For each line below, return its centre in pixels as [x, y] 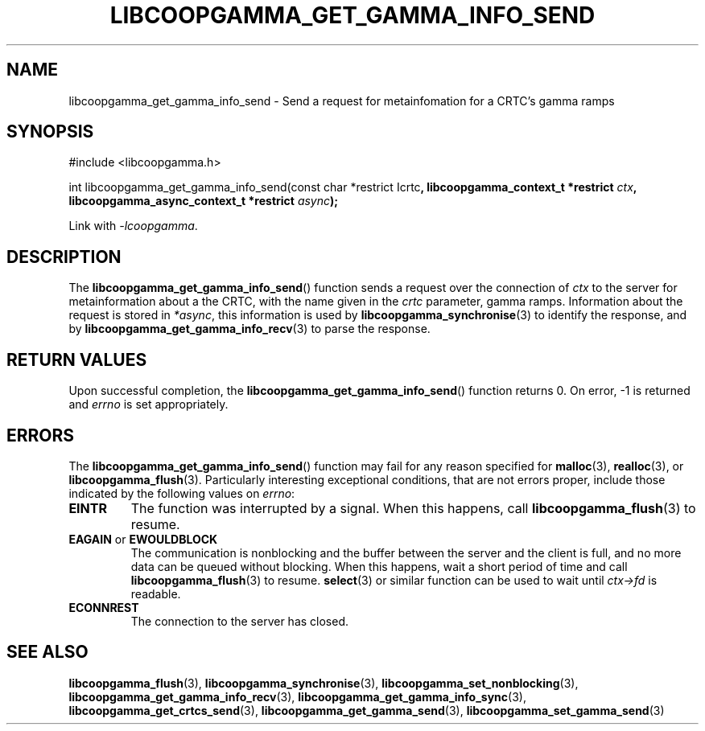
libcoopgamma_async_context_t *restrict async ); [204, 201]
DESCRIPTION [64, 257]
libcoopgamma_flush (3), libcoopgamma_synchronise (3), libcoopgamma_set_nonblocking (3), [324, 683]
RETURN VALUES [77, 359]
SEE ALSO [47, 652]
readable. [156, 593]
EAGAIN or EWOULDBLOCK [143, 539]
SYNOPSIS [50, 132]
